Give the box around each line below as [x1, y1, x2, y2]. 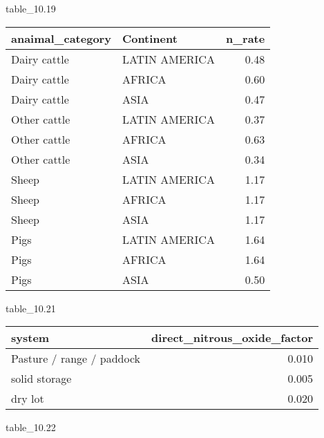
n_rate [225, 30, 265, 46]
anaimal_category [11, 30, 111, 46]
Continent [122, 30, 178, 46]
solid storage [11, 370, 72, 387]
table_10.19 [6, 1, 56, 15]
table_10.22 [6, 420, 56, 435]
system [11, 330, 50, 346]
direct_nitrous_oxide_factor [151, 330, 314, 346]
